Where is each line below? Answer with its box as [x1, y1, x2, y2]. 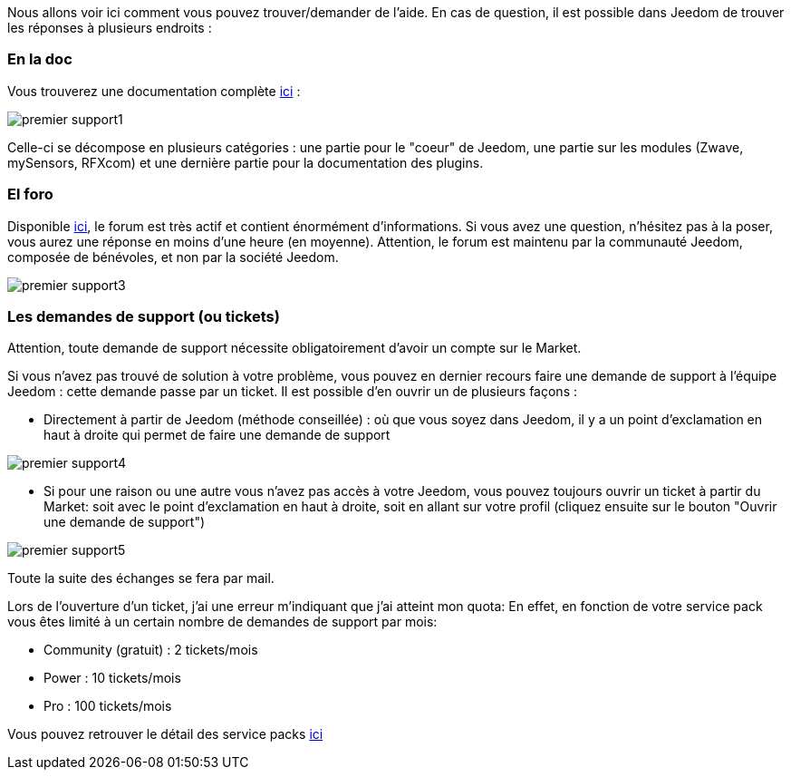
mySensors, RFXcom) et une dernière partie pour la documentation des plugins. [7, 154, 484, 170]
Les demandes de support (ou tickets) [7, 306, 280, 325]
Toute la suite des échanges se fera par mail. [7, 570, 275, 587]
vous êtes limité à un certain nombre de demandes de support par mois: [7, 614, 438, 630]
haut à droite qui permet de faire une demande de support [43, 427, 391, 443]
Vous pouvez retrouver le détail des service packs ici [7, 726, 323, 743]
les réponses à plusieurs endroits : [7, 20, 212, 35]
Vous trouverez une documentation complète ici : [7, 83, 301, 99]
